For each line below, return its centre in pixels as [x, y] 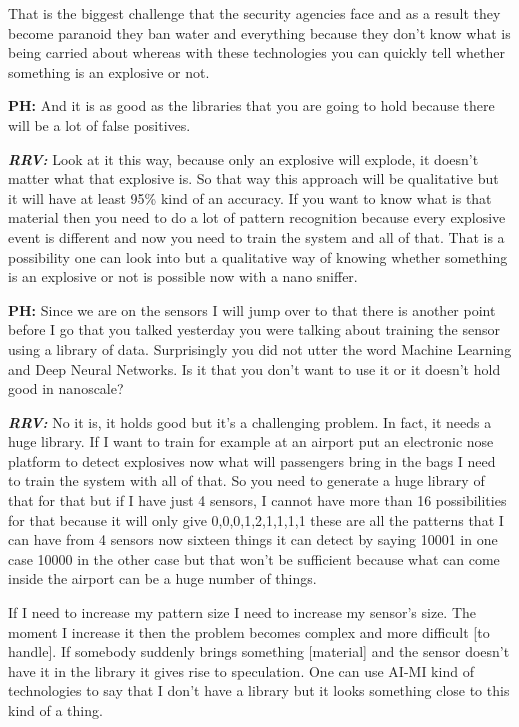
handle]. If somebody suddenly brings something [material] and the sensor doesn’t [259, 651]
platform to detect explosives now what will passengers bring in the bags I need [252, 460]
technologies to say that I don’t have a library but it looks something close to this [259, 690]
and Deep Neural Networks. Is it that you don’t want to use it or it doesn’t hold [254, 368]
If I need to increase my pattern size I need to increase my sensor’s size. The [242, 612]
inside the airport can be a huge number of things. [162, 578]
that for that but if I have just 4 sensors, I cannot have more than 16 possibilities [257, 500]
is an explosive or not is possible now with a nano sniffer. [183, 276]
